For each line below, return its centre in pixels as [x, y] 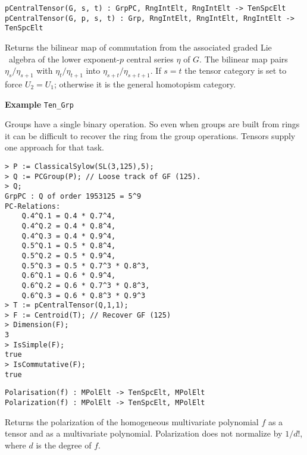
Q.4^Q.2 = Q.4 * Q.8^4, [69, 226]
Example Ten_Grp [39, 104]
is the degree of [64, 445]
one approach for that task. [55, 147]
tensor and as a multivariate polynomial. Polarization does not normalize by [144, 433]
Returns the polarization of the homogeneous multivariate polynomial [132, 421]
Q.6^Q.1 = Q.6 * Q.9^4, [69, 276]
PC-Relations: [33, 206]
